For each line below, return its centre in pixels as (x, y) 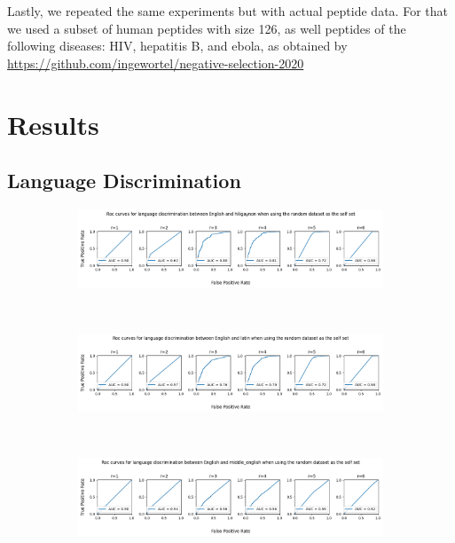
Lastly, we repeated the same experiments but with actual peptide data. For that (227, 11)
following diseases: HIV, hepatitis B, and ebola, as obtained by (177, 46)
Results (53, 124)
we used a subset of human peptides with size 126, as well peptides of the (207, 28)
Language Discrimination (124, 181)
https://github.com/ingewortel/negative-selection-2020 (156, 63)
